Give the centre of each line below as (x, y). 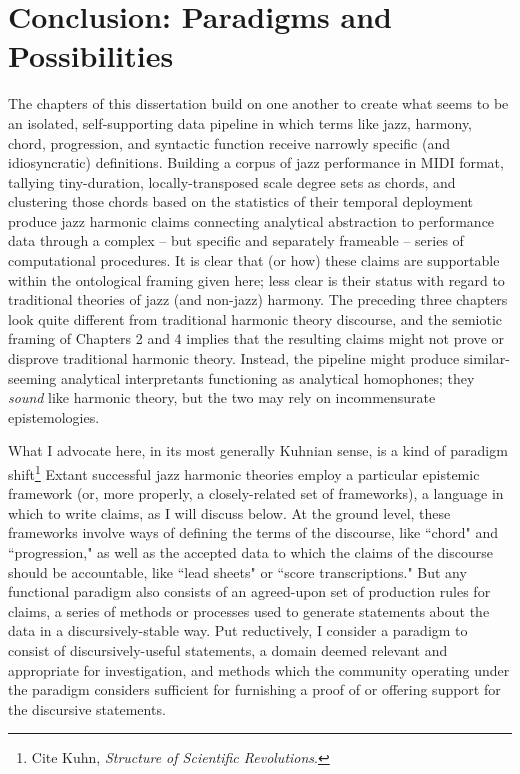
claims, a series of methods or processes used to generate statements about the (249, 610)
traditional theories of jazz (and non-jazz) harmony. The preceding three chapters (258, 299)
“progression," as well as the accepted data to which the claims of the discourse (250, 552)
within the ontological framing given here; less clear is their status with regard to (256, 279)
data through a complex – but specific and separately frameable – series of (236, 240)
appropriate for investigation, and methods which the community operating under (259, 669)
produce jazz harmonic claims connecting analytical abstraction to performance (251, 220)
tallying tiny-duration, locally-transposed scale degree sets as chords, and (232, 181)
